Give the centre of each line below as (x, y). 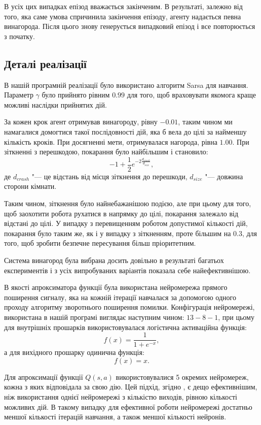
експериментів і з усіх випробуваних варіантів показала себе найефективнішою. (127, 270)
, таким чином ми (205, 122)
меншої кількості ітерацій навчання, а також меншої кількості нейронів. (115, 417)
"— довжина (224, 176)
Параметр (19, 95)
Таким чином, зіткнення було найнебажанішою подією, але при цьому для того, (128, 203)
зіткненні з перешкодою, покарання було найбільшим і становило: (106, 152)
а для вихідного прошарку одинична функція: (74, 352)
